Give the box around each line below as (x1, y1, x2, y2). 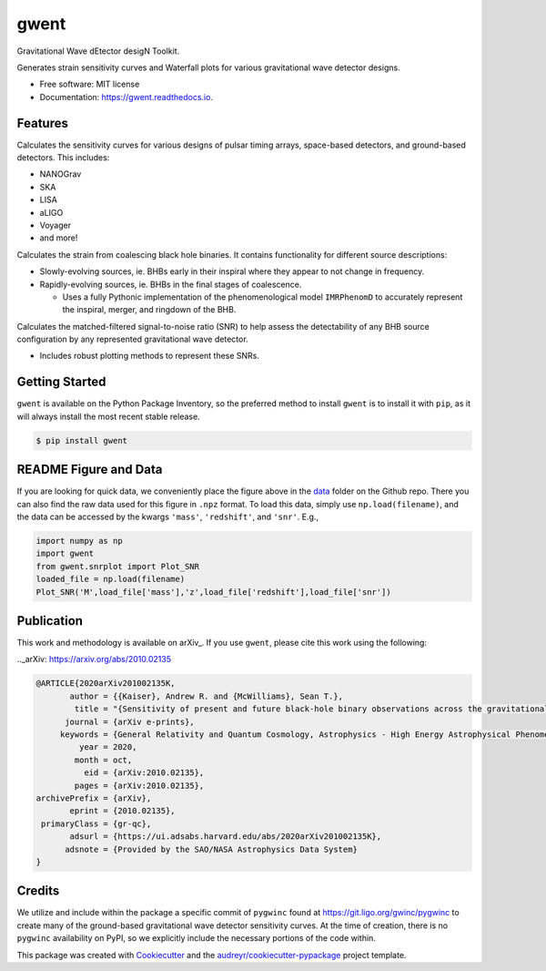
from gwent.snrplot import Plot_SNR (35, 561, 200, 571)
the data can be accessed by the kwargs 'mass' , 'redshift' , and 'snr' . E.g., (16, 511, 318, 523)
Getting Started (16, 374, 106, 390)
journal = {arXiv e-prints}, (65, 716, 195, 727)
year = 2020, (78, 742, 137, 752)
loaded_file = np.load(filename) (35, 574, 186, 585)
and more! (39, 232, 78, 243)
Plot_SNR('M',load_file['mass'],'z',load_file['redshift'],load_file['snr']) (35, 587, 391, 597)
